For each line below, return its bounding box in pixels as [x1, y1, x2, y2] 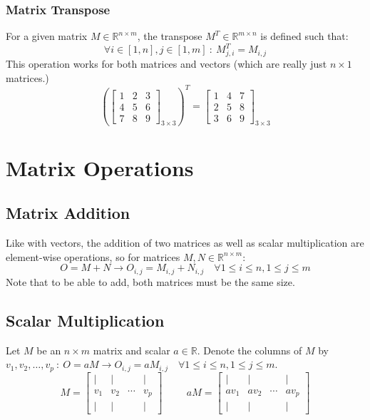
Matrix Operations [6, 153, 194, 182]
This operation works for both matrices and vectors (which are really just [6, 56, 327, 71]
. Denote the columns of [197, 342, 302, 357]
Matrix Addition [6, 202, 130, 224]
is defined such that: [260, 29, 349, 43]
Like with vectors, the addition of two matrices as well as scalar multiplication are [6, 235, 364, 250]
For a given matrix [6, 29, 88, 43]
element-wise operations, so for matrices [6, 249, 180, 264]
